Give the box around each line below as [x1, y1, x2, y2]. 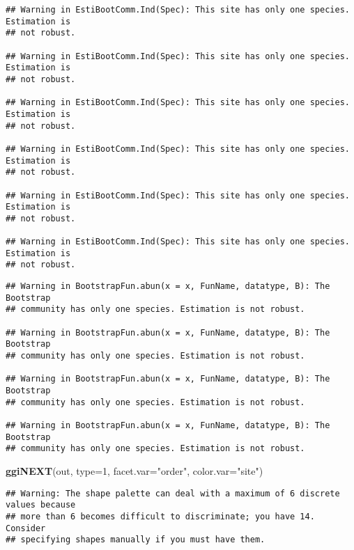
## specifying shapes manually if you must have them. [6, 535, 265, 545]
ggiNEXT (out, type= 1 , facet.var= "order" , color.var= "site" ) [6, 463, 263, 478]
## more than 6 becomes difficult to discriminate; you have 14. [6, 511, 315, 521]
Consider [6, 523, 46, 533]
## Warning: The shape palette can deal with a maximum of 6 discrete [6, 488, 340, 498]
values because [6, 500, 76, 510]
